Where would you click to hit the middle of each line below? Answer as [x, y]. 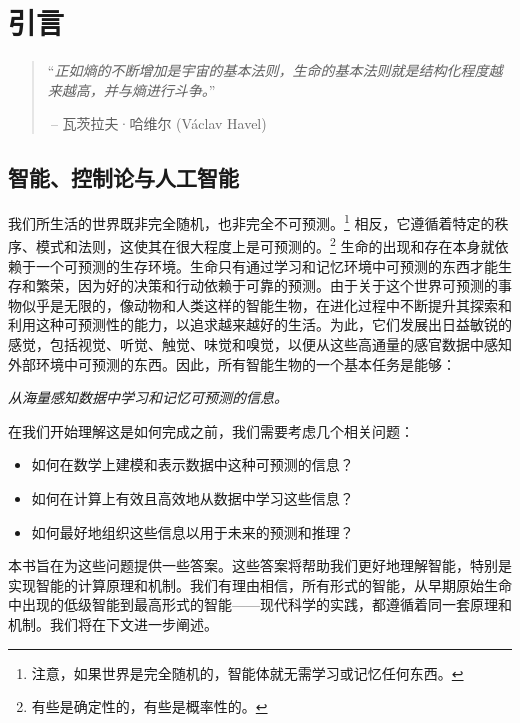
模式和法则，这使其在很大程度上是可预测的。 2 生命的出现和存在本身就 [265, 245]
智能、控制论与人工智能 [123, 177]
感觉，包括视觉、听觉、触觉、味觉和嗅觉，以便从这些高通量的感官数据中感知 [260, 343]
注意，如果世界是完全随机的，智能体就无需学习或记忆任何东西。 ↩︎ [247, 672]
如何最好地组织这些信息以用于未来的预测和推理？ [192, 531]
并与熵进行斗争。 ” [159, 89]
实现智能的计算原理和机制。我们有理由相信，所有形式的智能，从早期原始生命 [260, 584]
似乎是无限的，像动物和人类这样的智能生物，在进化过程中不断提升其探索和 [266, 304]
